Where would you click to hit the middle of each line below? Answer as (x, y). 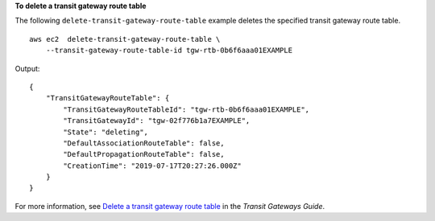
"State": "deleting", (106, 132)
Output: (27, 68)
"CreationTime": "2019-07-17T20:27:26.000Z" (152, 166)
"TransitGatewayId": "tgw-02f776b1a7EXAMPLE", (157, 121)
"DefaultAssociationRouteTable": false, (144, 143)
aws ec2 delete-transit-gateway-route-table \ (125, 39)
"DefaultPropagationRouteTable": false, (144, 154)
